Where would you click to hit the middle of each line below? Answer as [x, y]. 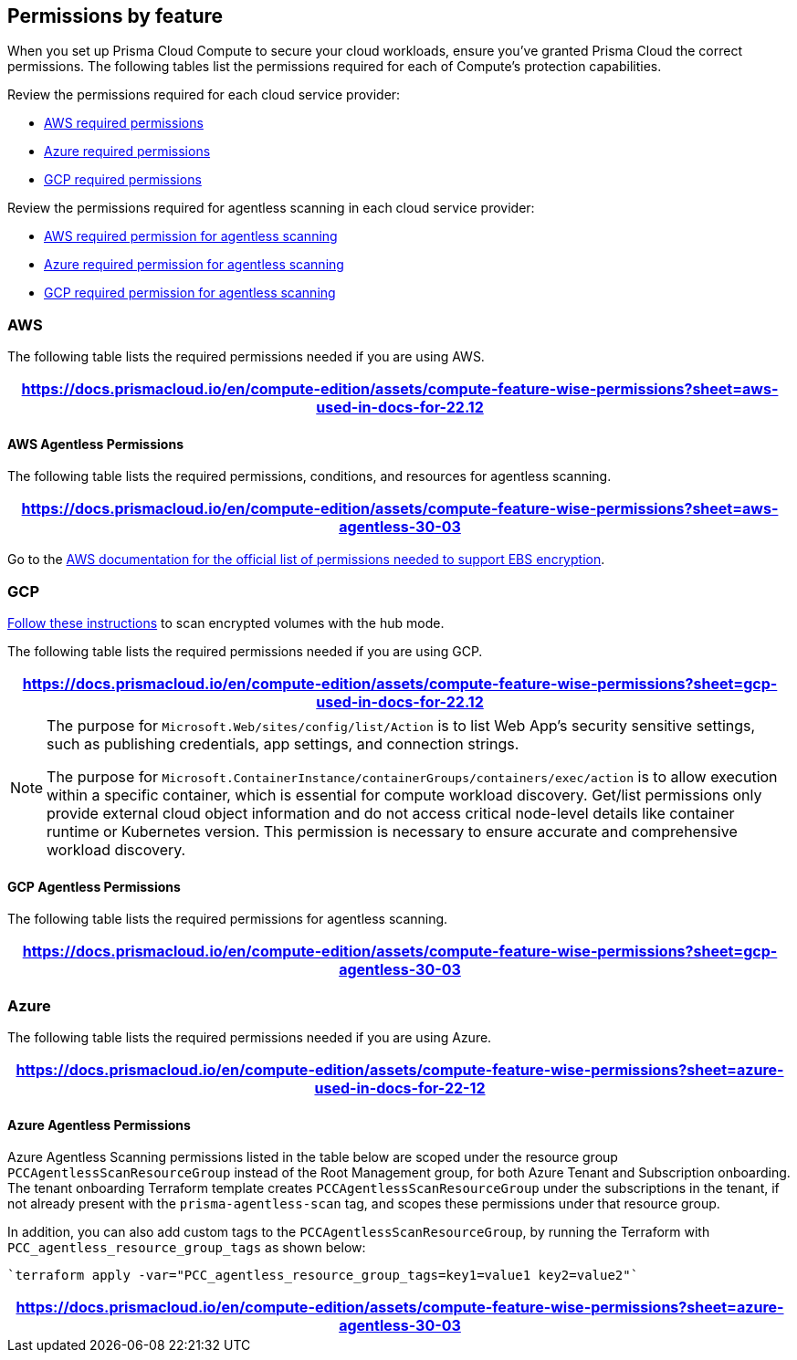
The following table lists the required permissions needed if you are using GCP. [245, 652]
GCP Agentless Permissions [94, 886]
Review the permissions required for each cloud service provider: [204, 95]
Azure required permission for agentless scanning [194, 265]
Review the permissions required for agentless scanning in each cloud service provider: [271, 208]
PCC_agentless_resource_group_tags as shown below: [187, 1248]
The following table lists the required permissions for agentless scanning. [228, 919]
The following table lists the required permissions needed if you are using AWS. [246, 357]
